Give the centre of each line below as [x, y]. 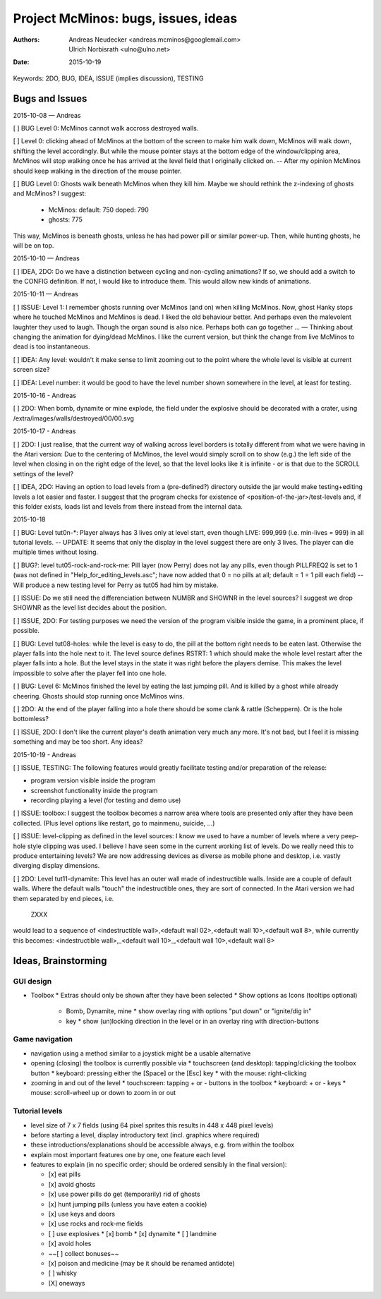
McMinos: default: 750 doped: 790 [99, 210]
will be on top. [34, 245]
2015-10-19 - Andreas [45, 754]
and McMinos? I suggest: [50, 193]
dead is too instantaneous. [52, 346]
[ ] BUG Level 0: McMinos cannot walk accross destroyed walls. [106, 128]
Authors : [26, 40]
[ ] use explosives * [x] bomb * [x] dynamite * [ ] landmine [132, 1233]
